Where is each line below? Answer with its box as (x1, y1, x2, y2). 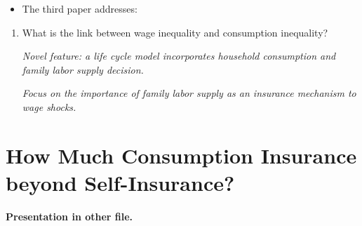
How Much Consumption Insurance (6, 140, 357, 169)
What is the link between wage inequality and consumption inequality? (22, 25, 328, 39)
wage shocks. (22, 99, 76, 114)
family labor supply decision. (22, 62, 144, 77)
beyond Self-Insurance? (6, 168, 235, 197)
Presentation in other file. (6, 208, 133, 223)
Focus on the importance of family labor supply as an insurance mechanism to (22, 86, 356, 100)
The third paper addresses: (22, 1, 138, 15)
